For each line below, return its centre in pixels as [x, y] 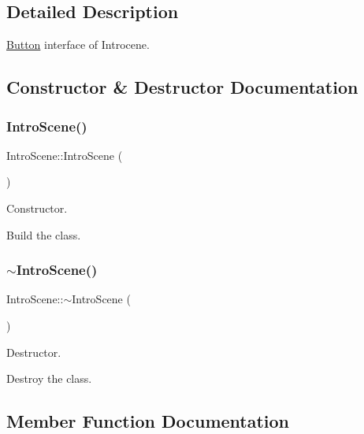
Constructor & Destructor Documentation [182, 87]
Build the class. [44, 234]
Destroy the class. [49, 378]
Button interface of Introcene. [78, 45]
